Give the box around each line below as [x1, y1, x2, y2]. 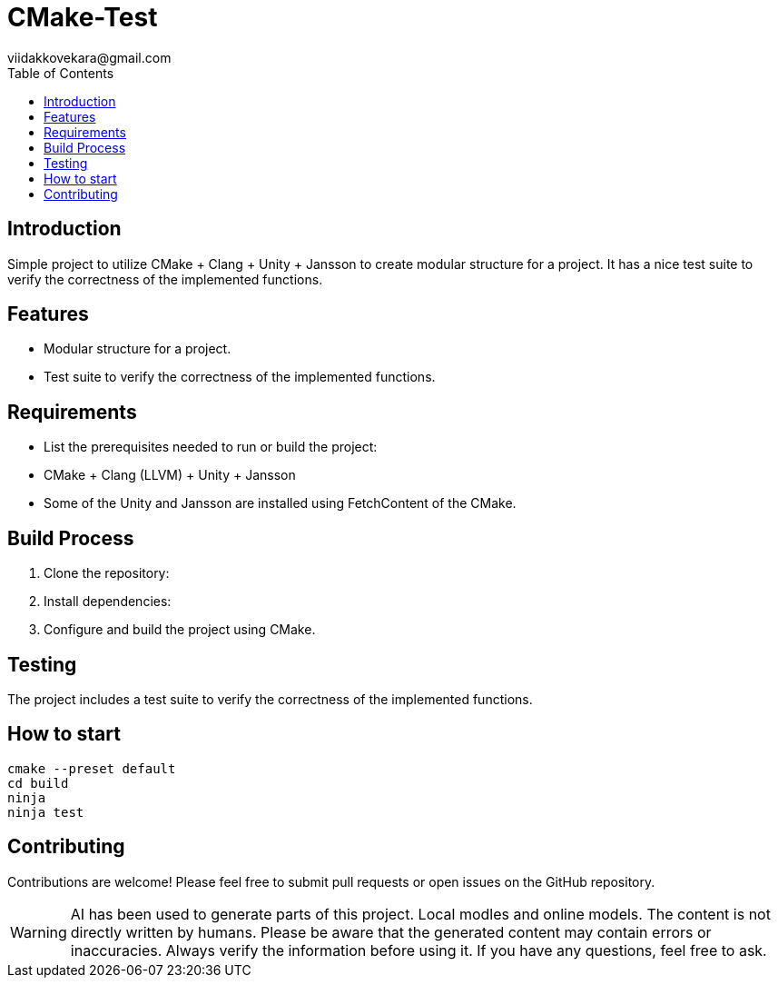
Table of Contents [7, 65, 114, 81]
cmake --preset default [7, 761, 176, 776]
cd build [7, 775, 69, 791]
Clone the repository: [44, 565, 170, 582]
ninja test [7, 804, 84, 820]
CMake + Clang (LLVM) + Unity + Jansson [44, 467, 296, 483]
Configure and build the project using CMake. [44, 622, 316, 638]
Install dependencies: [44, 593, 172, 610]
